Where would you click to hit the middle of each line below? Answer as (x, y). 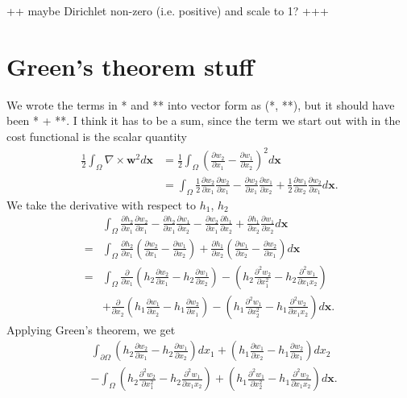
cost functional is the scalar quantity (97, 136)
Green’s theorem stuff (131, 66)
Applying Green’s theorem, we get (91, 329)
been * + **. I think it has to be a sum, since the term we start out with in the (203, 120)
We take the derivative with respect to (102, 204)
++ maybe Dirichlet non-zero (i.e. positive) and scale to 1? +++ (168, 10)
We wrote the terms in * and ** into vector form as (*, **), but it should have (201, 104)
